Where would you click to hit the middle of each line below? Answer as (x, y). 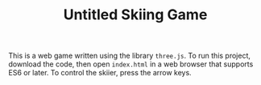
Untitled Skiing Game (135, 15)
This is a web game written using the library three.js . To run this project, (130, 56)
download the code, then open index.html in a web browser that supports (131, 64)
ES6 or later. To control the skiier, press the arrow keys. (100, 73)
